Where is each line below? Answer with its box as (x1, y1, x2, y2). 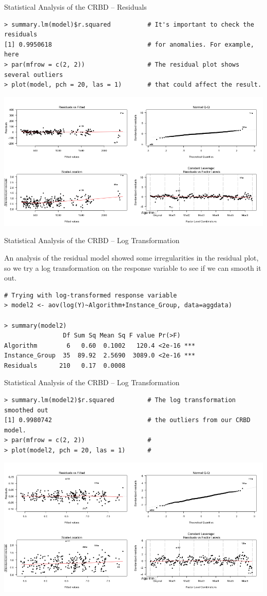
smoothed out (4, 406, 48, 414)
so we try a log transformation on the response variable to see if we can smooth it (4, 262, 261, 273)
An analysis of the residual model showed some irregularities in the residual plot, (4, 252, 259, 263)
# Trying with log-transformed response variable (4, 291, 177, 299)
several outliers (4, 71, 63, 78)
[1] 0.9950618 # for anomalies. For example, (4, 41, 254, 48)
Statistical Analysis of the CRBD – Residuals (4, 2, 147, 12)
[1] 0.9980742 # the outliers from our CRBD (4, 416, 251, 424)
